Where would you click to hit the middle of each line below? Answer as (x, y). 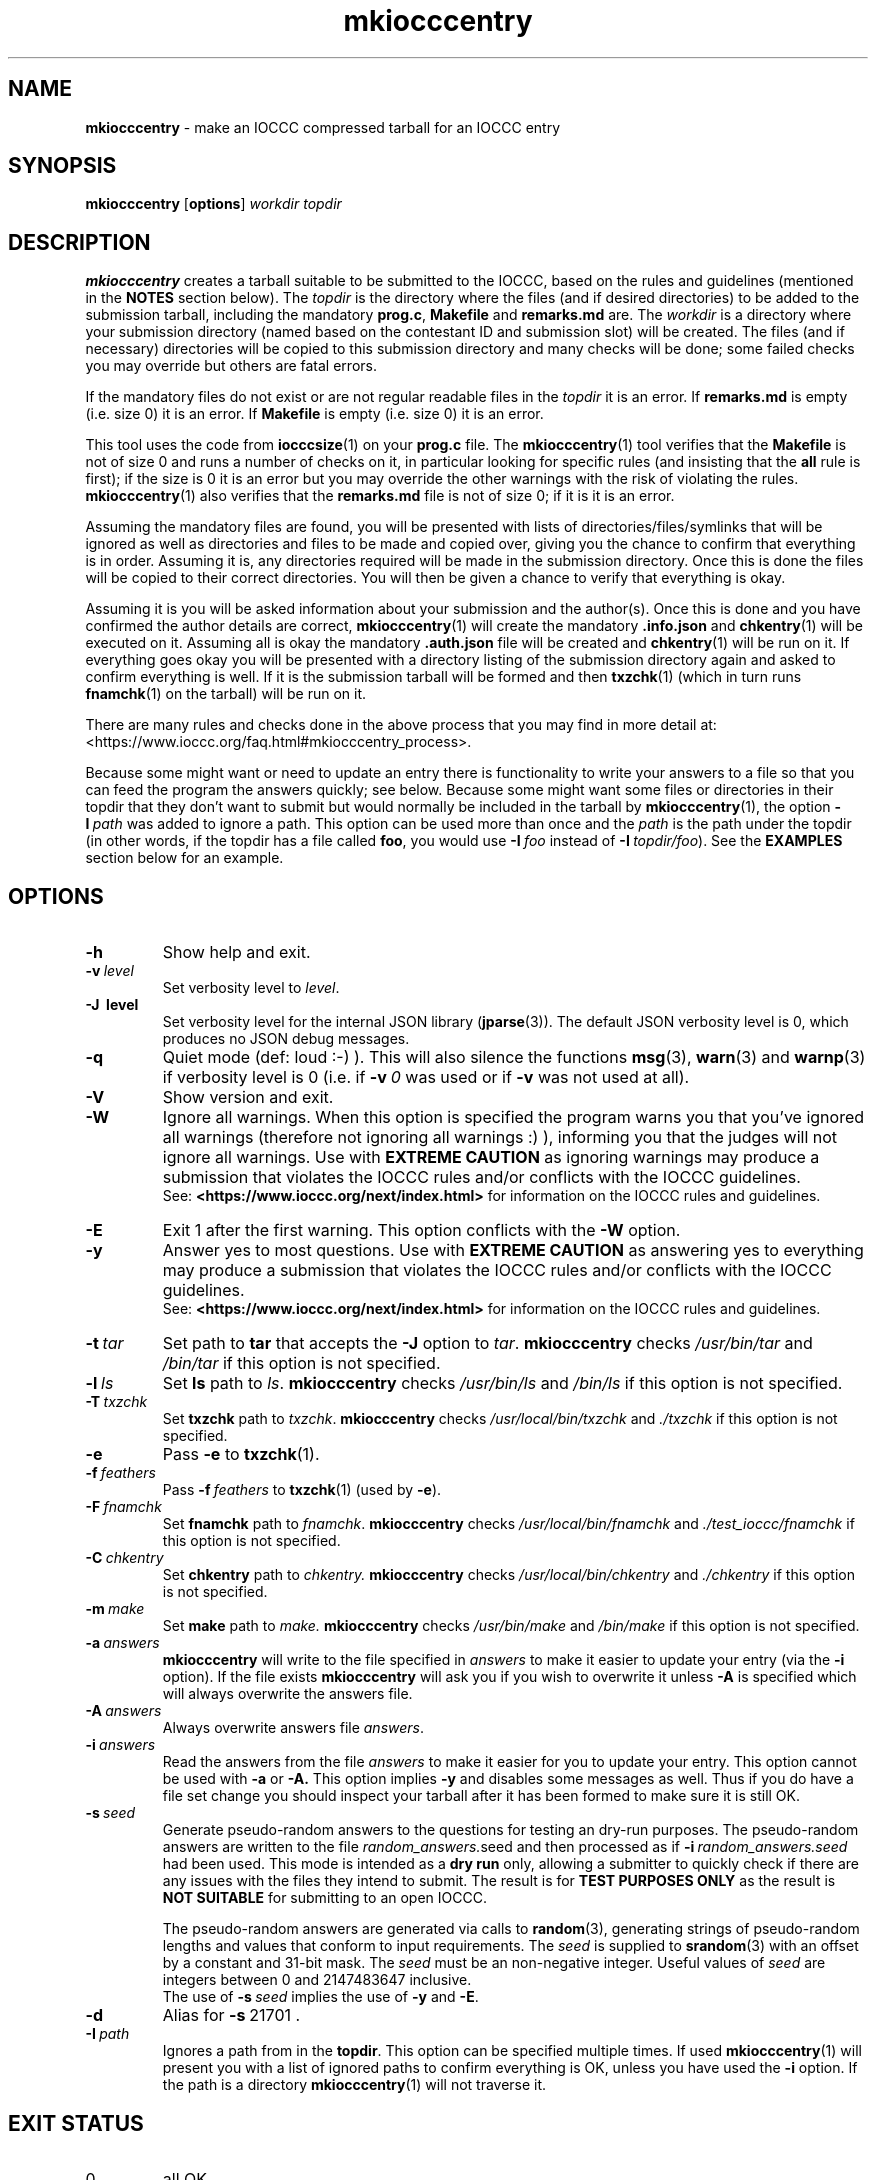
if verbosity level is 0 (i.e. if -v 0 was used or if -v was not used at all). (426, 1077)
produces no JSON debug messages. (286, 1039)
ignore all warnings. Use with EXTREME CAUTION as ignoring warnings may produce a (491, 1157)
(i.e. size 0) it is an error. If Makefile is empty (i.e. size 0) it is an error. (314, 414)
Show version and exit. (248, 1097)
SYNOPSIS (62, 166)
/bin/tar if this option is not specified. (301, 1363)
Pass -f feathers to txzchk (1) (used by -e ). (302, 1490)
